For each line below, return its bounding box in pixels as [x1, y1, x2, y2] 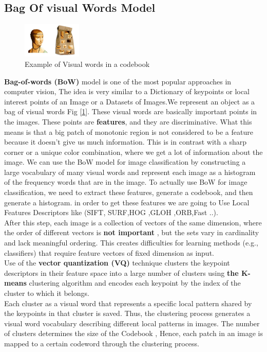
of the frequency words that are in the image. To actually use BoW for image [4, 177, 247, 187]
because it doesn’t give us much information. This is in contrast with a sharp [4, 136, 246, 147]
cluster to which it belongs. [4, 288, 89, 298]
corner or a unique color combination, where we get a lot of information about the [4, 146, 263, 157]
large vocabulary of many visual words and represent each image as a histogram [4, 166, 256, 177]
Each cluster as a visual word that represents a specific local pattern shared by [4, 297, 252, 308]
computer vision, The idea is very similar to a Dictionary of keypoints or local [4, 86, 250, 97]
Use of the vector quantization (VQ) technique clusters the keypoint [4, 257, 230, 268]
